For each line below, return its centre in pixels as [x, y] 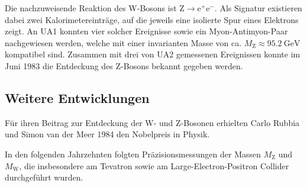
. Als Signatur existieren [258, 8]
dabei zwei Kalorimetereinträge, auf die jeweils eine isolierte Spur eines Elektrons [152, 19]
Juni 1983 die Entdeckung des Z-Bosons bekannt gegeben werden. [124, 65]
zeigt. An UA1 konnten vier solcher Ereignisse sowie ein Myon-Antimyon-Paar [146, 31]
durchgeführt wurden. [44, 177]
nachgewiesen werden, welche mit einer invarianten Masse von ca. [123, 42]
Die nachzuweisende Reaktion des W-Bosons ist [91, 8]
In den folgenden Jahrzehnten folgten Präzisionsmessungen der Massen [133, 154]
